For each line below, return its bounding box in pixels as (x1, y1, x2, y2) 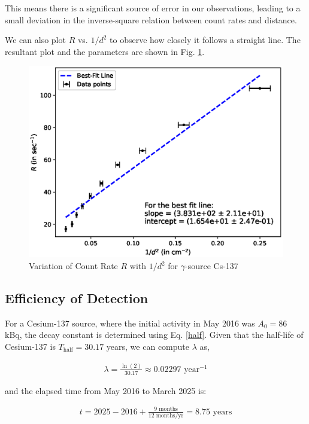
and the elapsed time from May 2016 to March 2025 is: (5, 384, 207, 396)
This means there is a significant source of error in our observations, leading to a (5, 2, 301, 14)
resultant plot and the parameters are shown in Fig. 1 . (5, 45, 205, 57)
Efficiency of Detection (5, 289, 149, 307)
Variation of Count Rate (29, 260, 118, 272)
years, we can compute (106, 340, 189, 353)
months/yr (156, 413, 184, 419)
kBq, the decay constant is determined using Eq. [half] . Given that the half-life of (5, 328, 304, 341)
